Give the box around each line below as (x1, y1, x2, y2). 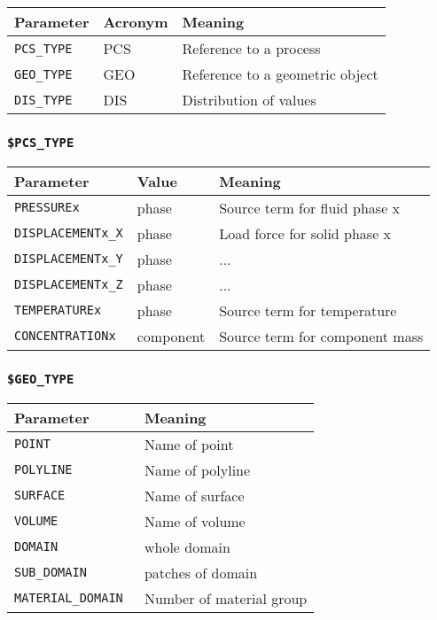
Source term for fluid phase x (219, 197, 401, 218)
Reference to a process (182, 38, 321, 58)
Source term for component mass (219, 325, 424, 346)
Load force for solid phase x (219, 222, 392, 244)
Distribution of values (182, 89, 316, 110)
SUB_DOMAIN (14, 565, 87, 580)
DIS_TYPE (14, 92, 73, 107)
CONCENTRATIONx (14, 329, 116, 344)
